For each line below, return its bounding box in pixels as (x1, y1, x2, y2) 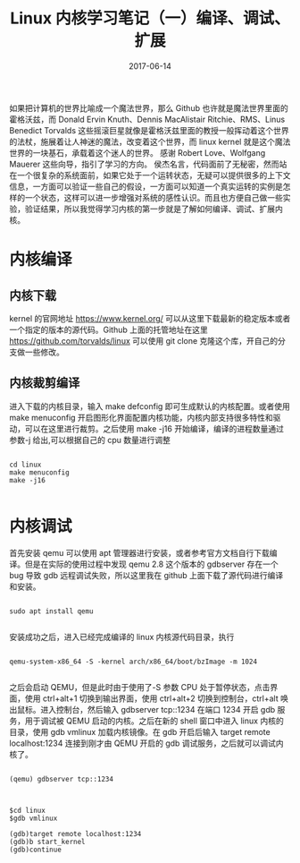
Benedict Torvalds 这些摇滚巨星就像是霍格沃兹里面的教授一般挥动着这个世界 (9, 124, 290, 135)
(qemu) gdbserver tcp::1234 (9, 774, 114, 783)
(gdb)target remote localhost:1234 (9, 829, 142, 838)
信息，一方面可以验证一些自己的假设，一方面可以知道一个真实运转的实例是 (9, 181, 283, 192)
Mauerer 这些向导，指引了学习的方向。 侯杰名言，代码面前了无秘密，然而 (9, 158, 279, 169)
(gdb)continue (9, 845, 62, 854)
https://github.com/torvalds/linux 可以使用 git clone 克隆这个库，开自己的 (9, 335, 279, 346)
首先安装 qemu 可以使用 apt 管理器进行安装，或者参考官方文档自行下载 (9, 547, 271, 558)
